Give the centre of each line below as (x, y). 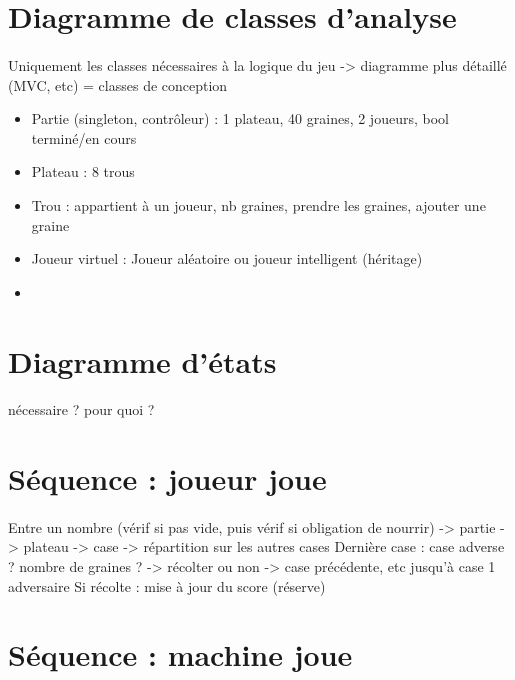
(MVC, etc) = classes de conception (118, 84)
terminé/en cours (84, 137)
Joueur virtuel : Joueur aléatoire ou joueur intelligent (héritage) (227, 258)
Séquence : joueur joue (167, 478)
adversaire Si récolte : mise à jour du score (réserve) (167, 585)
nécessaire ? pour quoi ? (81, 409)
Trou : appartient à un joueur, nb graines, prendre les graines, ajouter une (258, 204)
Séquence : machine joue (180, 654)
